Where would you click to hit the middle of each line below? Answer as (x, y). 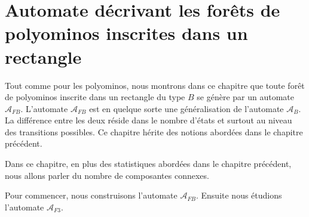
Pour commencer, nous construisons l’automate (91, 195)
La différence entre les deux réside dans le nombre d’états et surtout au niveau (149, 120)
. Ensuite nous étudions (239, 195)
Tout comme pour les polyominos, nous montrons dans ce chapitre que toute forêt (155, 85)
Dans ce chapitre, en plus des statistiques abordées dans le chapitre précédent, (148, 164)
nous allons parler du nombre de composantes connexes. (107, 175)
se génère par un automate (245, 97)
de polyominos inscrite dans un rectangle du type (95, 97)
